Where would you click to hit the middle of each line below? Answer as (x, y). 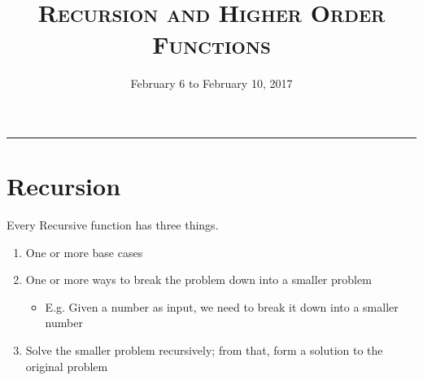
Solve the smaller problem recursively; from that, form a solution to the (204, 350)
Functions (211, 44)
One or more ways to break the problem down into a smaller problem (198, 280)
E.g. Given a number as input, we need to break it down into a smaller (222, 306)
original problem (67, 366)
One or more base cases (84, 252)
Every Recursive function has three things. (113, 225)
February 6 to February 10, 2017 (211, 83)
